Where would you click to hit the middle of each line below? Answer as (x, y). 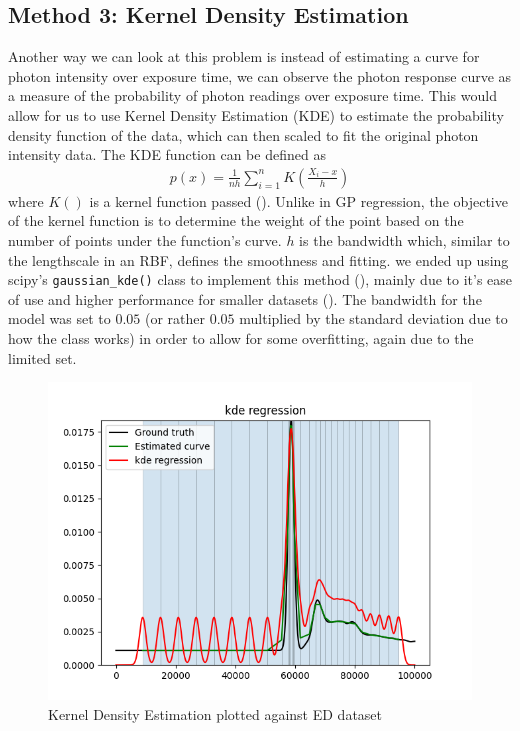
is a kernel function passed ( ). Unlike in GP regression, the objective (298, 200)
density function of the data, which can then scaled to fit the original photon (243, 134)
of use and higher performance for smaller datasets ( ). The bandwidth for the (245, 298)
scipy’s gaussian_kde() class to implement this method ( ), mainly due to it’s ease (260, 279)
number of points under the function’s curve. (145, 239)
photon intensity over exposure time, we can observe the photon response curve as (260, 75)
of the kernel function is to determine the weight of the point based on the (236, 220)
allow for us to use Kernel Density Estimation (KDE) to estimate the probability (256, 114)
